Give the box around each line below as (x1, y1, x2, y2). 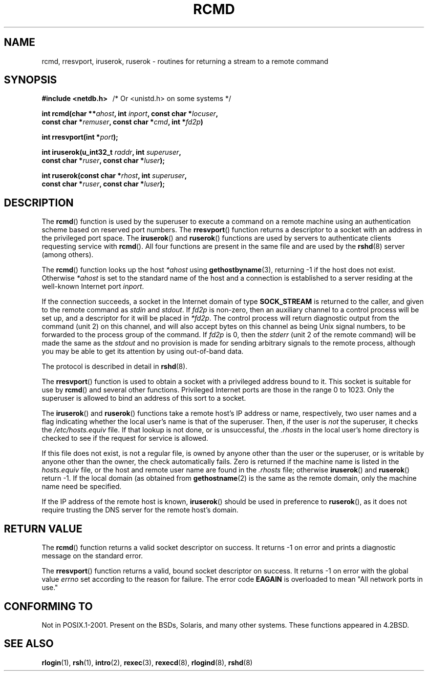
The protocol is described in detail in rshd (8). (42, 362, 188, 371)
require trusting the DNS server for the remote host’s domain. (42, 506, 238, 514)
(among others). (42, 250, 94, 259)
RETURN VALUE (4, 522, 83, 535)
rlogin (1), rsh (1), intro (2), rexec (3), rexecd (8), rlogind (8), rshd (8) (42, 658, 253, 667)
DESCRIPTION (4, 196, 74, 209)
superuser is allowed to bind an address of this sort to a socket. (42, 394, 246, 403)
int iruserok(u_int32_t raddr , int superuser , (42, 148, 181, 157)
